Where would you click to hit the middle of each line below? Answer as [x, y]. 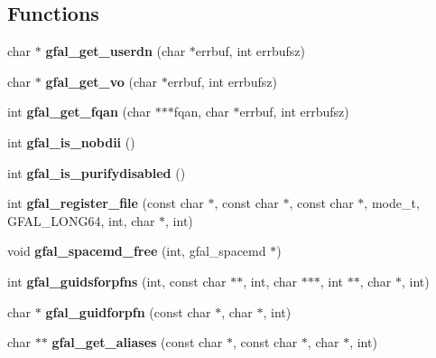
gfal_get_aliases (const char [137, 342]
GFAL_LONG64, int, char [81, 220]
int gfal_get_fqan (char [79, 112]
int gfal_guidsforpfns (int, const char [117, 281]
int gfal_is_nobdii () [71, 141]
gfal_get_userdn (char [116, 51]
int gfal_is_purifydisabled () [97, 172]
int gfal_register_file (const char [106, 203]
